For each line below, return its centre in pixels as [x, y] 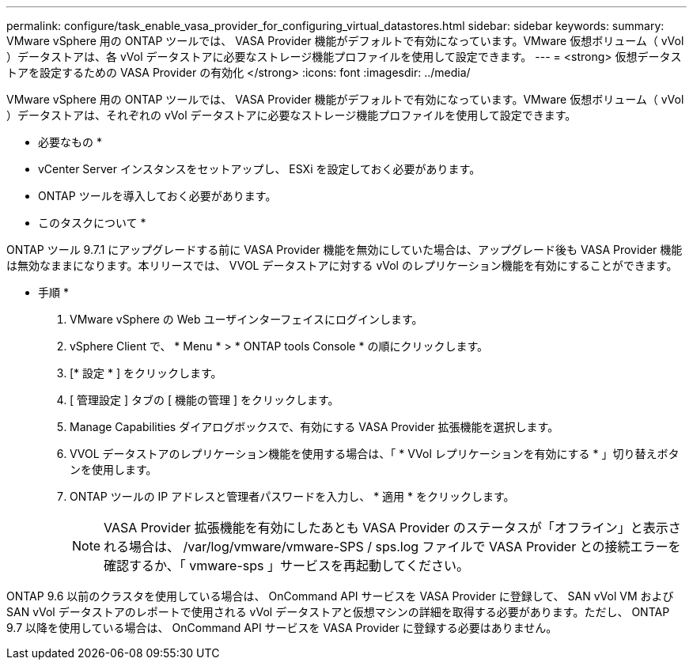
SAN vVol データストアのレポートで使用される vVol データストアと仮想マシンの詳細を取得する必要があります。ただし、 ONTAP [338, 612]
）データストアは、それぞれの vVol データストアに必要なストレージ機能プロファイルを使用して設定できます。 [292, 115]
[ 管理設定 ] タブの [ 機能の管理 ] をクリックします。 [204, 400]
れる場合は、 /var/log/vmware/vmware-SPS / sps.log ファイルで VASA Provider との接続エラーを [392, 547]
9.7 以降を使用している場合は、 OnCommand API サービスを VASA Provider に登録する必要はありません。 [282, 628]
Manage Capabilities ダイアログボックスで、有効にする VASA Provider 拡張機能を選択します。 [314, 427]
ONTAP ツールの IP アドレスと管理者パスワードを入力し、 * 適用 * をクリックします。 [292, 496]
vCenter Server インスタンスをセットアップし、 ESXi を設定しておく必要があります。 [259, 169]
